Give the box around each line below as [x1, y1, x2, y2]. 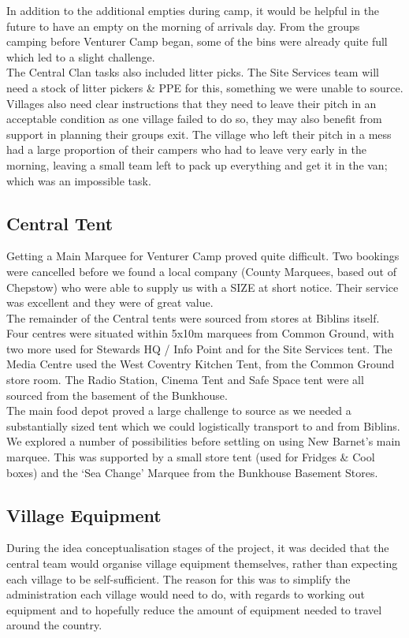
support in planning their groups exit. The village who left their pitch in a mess [6, 125, 392, 142]
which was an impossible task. [6, 172, 151, 188]
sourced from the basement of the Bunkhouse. [6, 386, 228, 403]
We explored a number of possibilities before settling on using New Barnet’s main [6, 433, 401, 450]
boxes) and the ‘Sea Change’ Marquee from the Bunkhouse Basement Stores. [6, 464, 378, 480]
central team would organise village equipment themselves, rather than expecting [6, 555, 398, 572]
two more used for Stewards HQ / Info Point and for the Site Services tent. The [6, 340, 392, 356]
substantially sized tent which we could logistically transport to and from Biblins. [6, 417, 400, 434]
